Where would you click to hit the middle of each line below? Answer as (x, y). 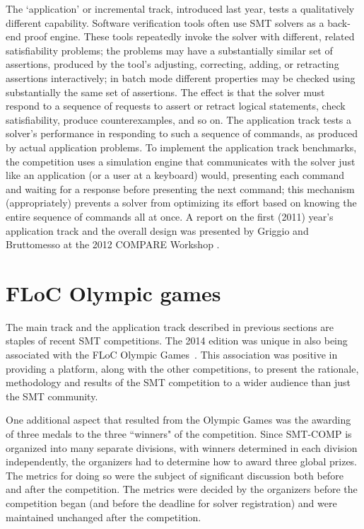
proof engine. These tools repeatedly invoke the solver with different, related (189, 36)
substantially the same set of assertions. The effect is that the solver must (165, 92)
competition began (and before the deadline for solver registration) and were (171, 502)
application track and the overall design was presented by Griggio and (157, 230)
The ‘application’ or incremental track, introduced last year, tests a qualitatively (180, 8)
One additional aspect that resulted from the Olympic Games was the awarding (178, 420)
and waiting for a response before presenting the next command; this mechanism (180, 188)
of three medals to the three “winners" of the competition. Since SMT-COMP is (179, 433)
